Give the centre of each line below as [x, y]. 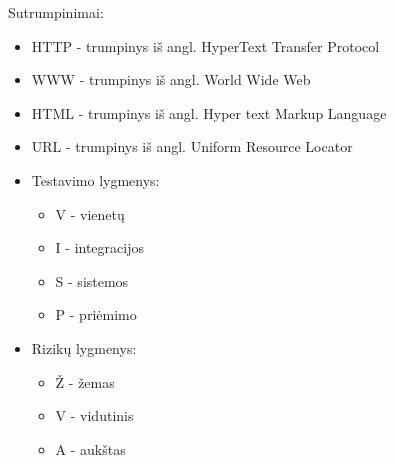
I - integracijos [99, 247]
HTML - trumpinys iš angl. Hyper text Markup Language [209, 112]
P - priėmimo [96, 314]
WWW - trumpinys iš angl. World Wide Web [171, 79]
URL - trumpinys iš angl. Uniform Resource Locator [192, 146]
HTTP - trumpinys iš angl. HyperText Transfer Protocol [205, 45]
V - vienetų [90, 213]
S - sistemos [92, 280]
